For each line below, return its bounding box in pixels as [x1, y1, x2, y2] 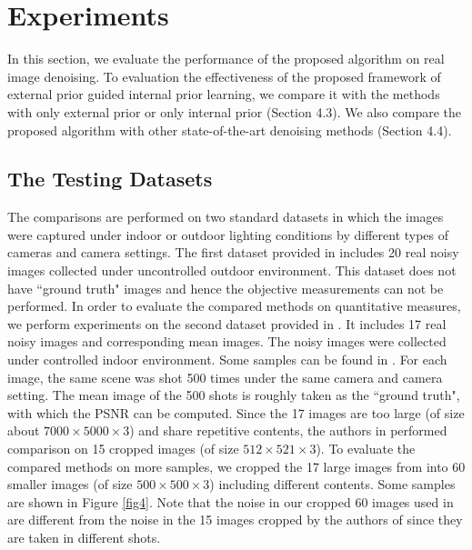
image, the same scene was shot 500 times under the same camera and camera [7, 367, 443, 386]
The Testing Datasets [7, 165, 213, 193]
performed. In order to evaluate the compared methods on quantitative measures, [7, 296, 461, 315]
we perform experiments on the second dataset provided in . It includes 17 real [7, 314, 447, 333]
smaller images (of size [7, 475, 133, 494]
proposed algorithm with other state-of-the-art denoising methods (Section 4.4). [7, 120, 452, 139]
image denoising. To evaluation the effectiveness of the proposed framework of [7, 66, 441, 85]
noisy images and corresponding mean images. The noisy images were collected [7, 332, 447, 351]
